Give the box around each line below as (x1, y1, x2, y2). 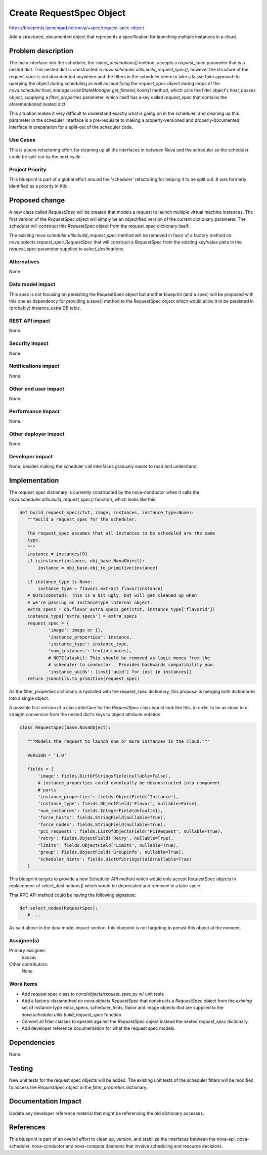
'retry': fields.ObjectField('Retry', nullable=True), (38, 835, 174, 841)
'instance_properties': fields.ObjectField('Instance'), (38, 794, 179, 800)
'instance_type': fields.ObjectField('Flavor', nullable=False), (38, 801, 200, 807)
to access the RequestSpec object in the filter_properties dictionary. (9, 1084, 148, 1090)
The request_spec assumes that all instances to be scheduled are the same (27, 530, 215, 536)
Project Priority (9, 166, 46, 173)
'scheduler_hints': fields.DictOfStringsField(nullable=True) (38, 856, 192, 862)
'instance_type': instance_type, (48, 641, 130, 647)
